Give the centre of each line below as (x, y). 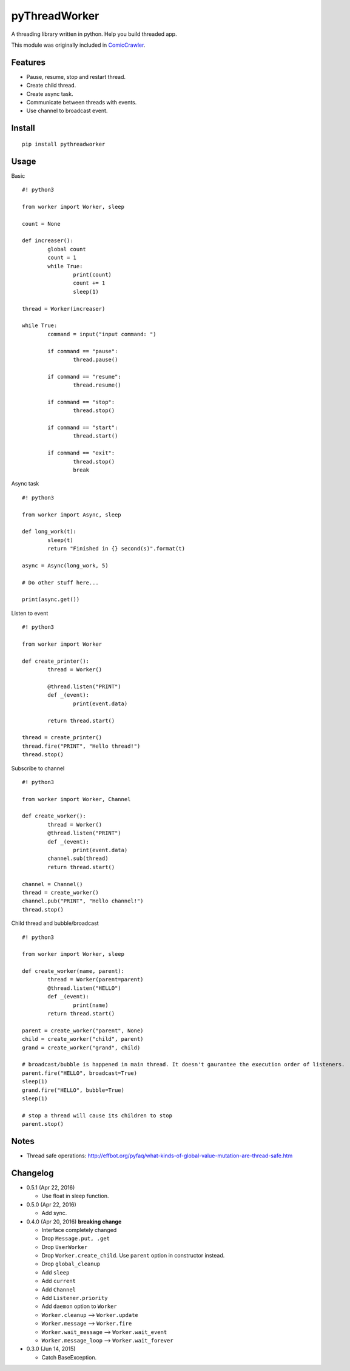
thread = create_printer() (62, 738)
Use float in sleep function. (75, 1196)
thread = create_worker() (61, 892)
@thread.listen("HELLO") (84, 988)
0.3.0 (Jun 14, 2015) (51, 1349)
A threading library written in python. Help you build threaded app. (94, 34)
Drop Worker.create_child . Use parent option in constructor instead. (133, 1256)
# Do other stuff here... (61, 582)
